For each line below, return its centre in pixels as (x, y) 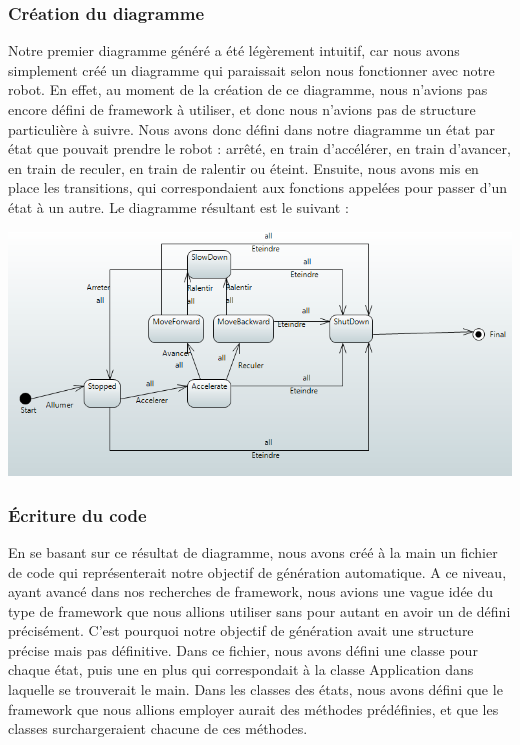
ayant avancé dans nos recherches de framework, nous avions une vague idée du (251, 591)
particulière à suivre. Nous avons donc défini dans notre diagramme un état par (252, 128)
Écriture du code (77, 514)
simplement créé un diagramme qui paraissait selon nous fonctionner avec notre (251, 69)
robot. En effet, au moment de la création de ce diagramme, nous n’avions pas (248, 89)
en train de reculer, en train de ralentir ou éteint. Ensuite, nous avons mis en (243, 167)
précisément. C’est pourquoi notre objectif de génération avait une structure (241, 630)
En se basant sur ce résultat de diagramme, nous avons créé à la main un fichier (253, 551)
